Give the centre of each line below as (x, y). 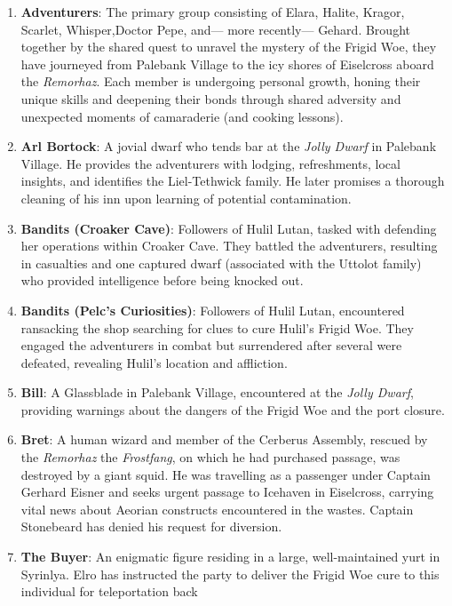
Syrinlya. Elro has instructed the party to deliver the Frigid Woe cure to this (230, 574)
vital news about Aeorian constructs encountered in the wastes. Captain (217, 509)
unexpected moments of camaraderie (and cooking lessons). (182, 116)
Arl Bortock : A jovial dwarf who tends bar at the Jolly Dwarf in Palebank (229, 146)
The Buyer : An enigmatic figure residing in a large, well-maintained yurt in (230, 557)
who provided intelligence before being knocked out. (162, 280)
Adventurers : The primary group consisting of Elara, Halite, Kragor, (213, 12)
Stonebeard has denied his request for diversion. (151, 526)
